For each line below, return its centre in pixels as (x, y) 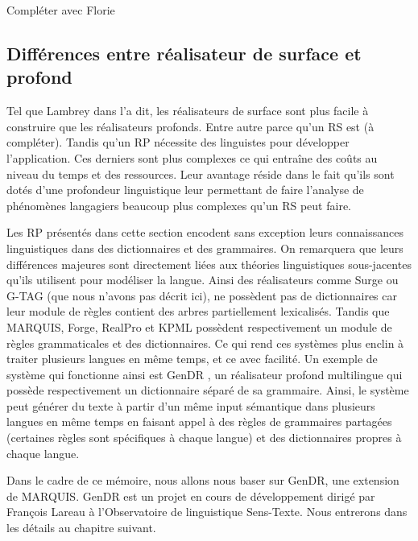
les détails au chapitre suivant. (81, 528)
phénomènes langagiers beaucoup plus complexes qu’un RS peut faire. (179, 205)
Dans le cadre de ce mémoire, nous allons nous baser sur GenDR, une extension (203, 480)
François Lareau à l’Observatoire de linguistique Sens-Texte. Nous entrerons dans (207, 512)
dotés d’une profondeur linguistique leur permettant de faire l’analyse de (185, 190)
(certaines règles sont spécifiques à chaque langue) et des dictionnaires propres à (204, 438)
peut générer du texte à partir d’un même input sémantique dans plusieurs (191, 405)
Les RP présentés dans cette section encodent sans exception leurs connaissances (205, 232)
